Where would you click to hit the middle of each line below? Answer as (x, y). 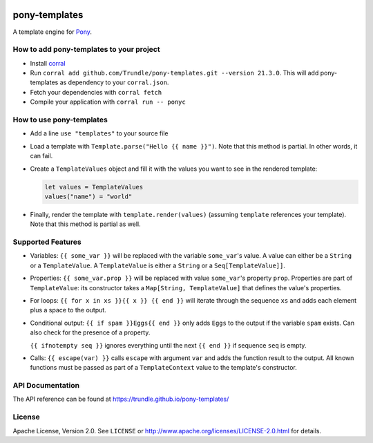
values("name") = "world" (88, 196)
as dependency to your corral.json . (114, 82)
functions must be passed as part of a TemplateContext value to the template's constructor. (163, 368)
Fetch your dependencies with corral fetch (96, 92)
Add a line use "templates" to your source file (99, 133)
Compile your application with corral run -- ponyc (108, 102)
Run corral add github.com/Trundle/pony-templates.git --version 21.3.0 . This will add (174, 73)
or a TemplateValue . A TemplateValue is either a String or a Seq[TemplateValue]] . (158, 265)
